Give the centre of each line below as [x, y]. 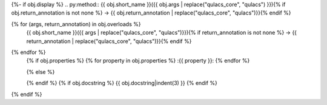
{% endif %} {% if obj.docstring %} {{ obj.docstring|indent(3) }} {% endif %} [122, 83]
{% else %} [41, 72]
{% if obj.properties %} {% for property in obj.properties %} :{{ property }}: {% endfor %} [138, 61]
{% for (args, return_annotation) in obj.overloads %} [76, 24]
